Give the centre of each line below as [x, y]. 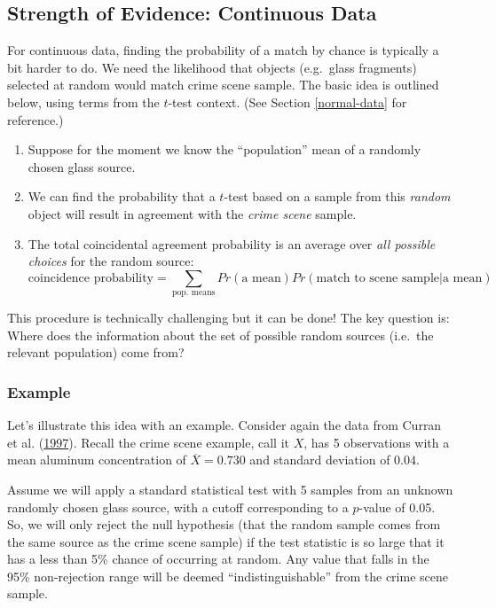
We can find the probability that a [122, 196]
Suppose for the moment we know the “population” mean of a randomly [224, 149]
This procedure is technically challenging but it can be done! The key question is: [228, 318]
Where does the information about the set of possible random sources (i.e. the [220, 335]
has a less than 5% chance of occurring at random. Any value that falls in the [218, 559]
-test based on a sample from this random [337, 196]
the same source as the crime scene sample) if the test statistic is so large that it [226, 541]
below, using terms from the [83, 101]
